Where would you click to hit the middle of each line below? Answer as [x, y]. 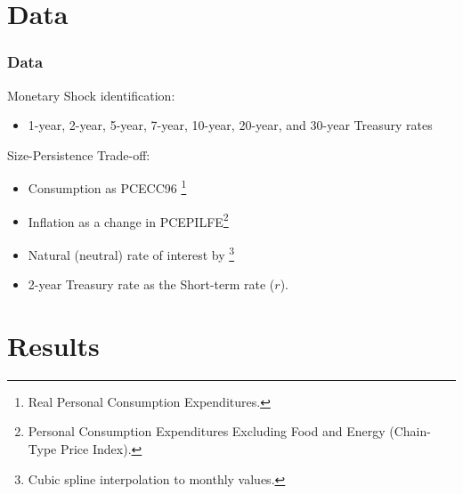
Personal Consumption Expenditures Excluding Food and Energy [207, 431]
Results [53, 345]
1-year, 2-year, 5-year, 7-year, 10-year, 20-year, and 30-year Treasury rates [230, 125]
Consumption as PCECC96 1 [107, 187]
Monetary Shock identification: [91, 95]
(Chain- [410, 431]
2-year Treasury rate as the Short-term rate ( [151, 284]
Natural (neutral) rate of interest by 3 [131, 253]
